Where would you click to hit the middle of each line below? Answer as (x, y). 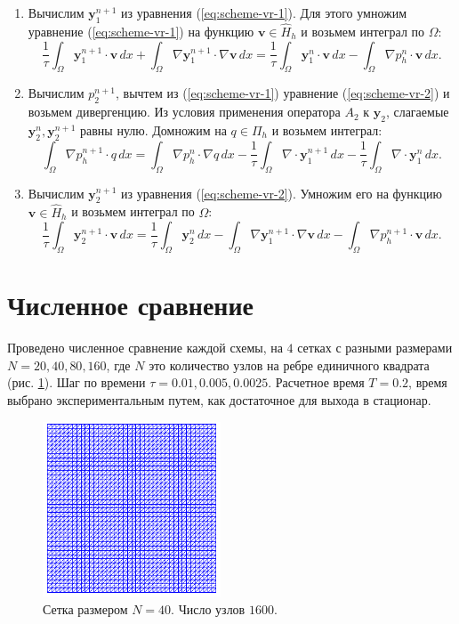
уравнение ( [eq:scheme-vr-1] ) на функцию (141, 32)
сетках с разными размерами (375, 348)
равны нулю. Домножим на (153, 130)
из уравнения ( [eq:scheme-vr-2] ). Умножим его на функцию (282, 193)
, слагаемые (417, 112)
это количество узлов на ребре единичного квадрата (289, 365)
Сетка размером (85, 608)
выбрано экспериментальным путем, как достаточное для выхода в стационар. (219, 399)
